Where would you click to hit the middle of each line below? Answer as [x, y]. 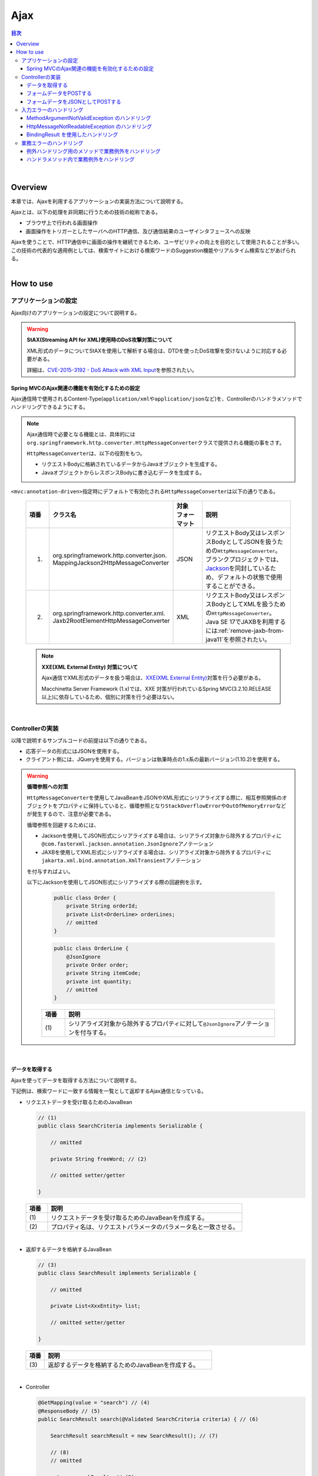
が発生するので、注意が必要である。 [71, 814]
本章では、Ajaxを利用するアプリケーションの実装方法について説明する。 [99, 201]
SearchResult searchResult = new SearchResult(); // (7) [134, 1436]
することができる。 [232, 586]
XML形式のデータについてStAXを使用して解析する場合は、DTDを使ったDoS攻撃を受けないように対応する [154, 351]
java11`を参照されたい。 [238, 639]
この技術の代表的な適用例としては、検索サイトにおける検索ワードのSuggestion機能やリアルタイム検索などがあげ [148, 250]
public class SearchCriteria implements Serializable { [120, 1126]
